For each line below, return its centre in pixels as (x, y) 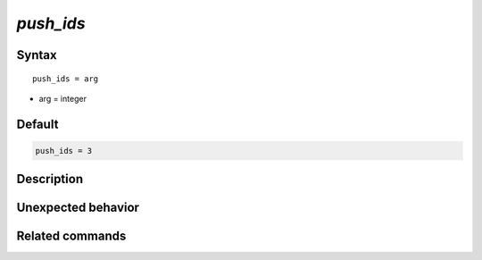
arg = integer (62, 98)
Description (50, 179)
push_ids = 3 (64, 151)
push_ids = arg (66, 79)
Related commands (71, 236)
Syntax (37, 55)
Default (37, 124)
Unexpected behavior (78, 208)
